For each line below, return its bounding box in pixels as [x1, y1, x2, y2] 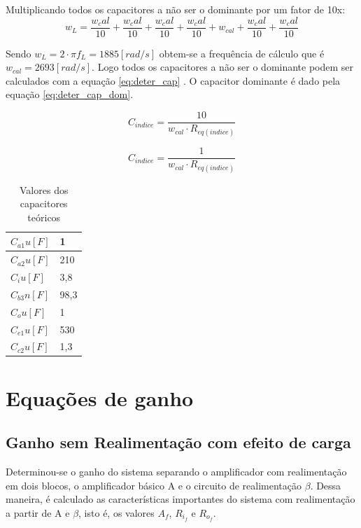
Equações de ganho [6, 383, 194, 412]
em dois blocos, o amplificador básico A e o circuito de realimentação [6, 478, 302, 492]
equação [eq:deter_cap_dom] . [6, 87, 134, 102]
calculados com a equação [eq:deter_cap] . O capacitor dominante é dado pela [6, 73, 341, 88]
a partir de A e [6, 505, 70, 520]
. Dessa [310, 478, 341, 492]
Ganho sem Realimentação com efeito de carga [6, 431, 351, 453]
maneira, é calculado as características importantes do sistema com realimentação [6, 492, 355, 506]
